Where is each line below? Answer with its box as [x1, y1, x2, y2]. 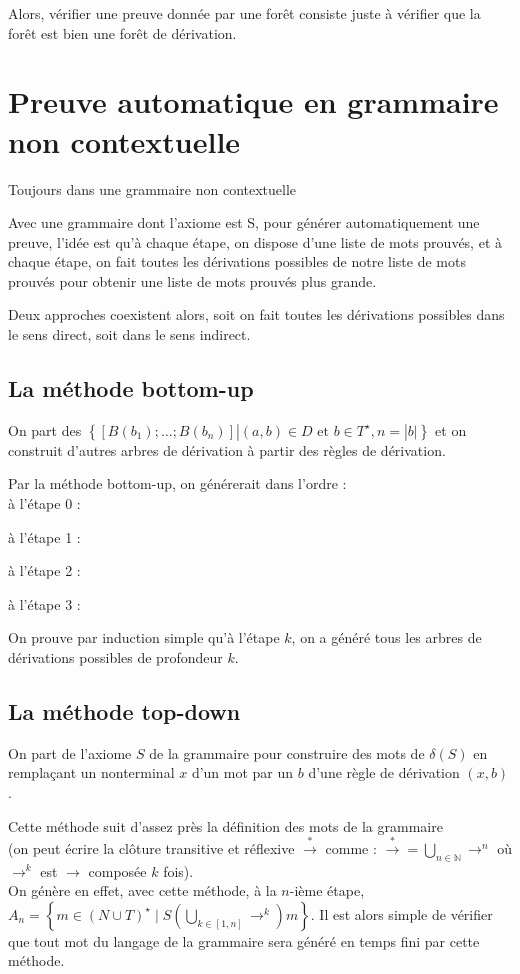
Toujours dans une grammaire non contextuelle [8, 178, 297, 199]
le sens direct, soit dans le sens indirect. [8, 324, 251, 345]
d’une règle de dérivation [308, 762, 460, 783]
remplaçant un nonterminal [8, 762, 175, 783]
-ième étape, [289, 880, 365, 901]
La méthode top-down [8, 696, 241, 726]
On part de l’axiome [8, 742, 132, 763]
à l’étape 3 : [8, 593, 81, 614]
